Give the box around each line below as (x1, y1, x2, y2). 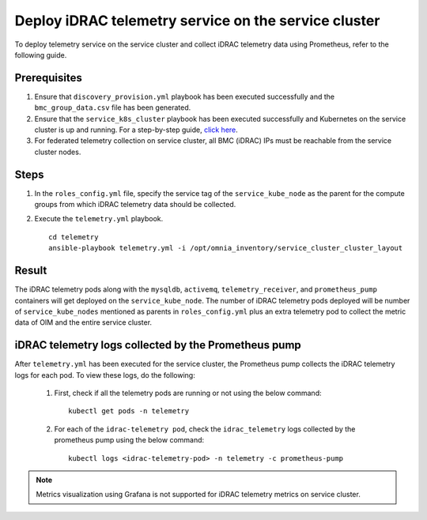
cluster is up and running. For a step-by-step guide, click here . (34, 125, 239, 134)
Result (14, 264, 47, 277)
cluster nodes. (34, 147, 81, 156)
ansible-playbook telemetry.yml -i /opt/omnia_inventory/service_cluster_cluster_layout (48, 243, 403, 253)
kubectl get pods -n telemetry (68, 407, 190, 416)
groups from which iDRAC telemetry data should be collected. (34, 200, 236, 209)
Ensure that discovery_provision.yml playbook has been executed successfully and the (34, 92, 335, 101)
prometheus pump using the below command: (54, 435, 205, 445)
